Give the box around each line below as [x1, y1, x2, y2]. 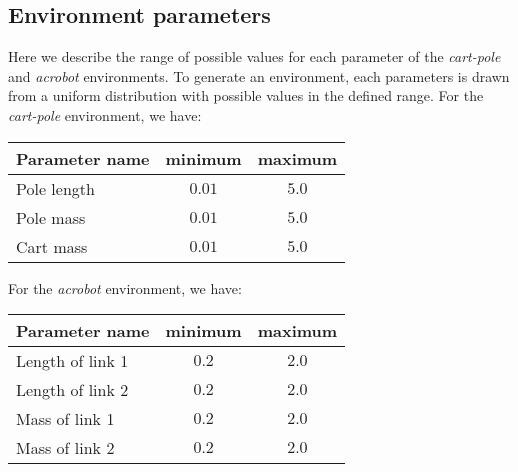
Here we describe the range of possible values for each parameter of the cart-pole [8, 46, 501, 67]
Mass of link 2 [16, 436, 115, 460]
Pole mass [16, 205, 86, 229]
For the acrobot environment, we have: [8, 277, 242, 298]
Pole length [16, 176, 95, 200]
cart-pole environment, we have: [8, 104, 202, 125]
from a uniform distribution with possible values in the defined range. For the [8, 85, 484, 106]
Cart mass [16, 234, 88, 258]
